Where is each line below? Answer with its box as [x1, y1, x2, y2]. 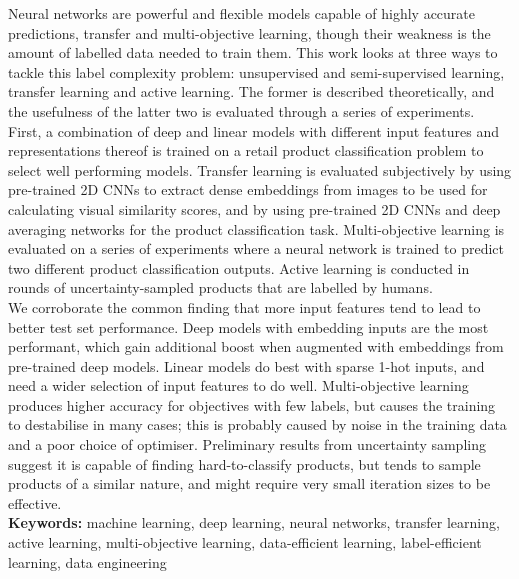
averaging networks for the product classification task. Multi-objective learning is [8, 218, 505, 239]
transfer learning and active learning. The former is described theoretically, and [8, 81, 495, 102]
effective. [8, 492, 62, 513]
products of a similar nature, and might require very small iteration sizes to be [8, 473, 491, 494]
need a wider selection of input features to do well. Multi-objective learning [8, 375, 469, 396]
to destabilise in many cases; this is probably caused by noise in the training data [8, 414, 507, 435]
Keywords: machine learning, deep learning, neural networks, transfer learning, [8, 512, 500, 533]
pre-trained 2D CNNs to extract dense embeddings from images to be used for [8, 179, 488, 200]
